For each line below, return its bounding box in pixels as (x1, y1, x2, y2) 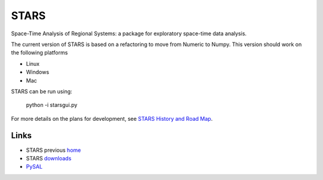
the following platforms (11, 49, 68, 56)
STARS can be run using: (11, 87, 72, 95)
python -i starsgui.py (26, 102, 78, 109)
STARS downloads (26, 154, 72, 161)
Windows (26, 69, 50, 76)
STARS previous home (26, 147, 81, 154)
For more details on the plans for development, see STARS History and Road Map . (11, 115, 213, 122)
